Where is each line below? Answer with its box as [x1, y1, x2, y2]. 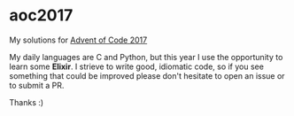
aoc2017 [9, 5, 73, 26]
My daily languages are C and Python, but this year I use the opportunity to [9, 51, 283, 62]
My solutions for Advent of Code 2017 [9, 35, 148, 45]
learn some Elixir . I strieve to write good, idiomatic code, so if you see [9, 61, 264, 72]
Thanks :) [9, 97, 44, 107]
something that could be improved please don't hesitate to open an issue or [9, 70, 285, 81]
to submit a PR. [9, 80, 65, 90]
